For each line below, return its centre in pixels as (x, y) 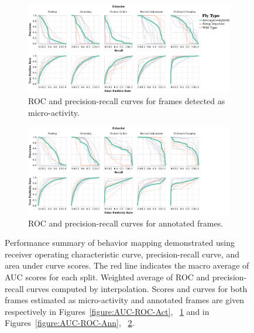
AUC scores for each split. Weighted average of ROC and (107, 277)
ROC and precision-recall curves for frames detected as (127, 101)
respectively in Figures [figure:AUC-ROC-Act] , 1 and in (107, 311)
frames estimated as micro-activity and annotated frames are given (125, 300)
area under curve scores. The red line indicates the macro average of (127, 265)
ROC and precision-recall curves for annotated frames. (126, 223)
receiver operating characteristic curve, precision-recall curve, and (122, 254)
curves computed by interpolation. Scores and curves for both (137, 288)
